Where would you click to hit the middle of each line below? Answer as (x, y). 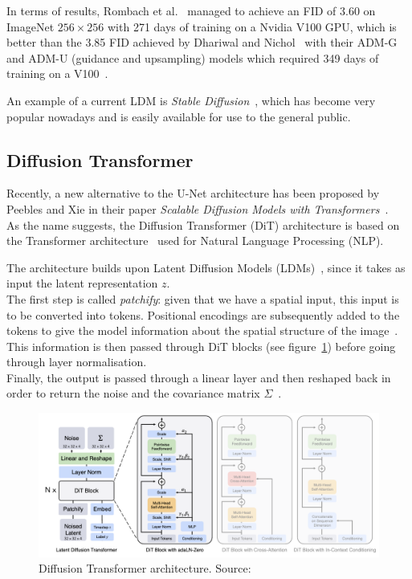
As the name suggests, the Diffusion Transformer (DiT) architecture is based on (203, 224)
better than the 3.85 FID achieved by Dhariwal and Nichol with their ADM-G (202, 42)
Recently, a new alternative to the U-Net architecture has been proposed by (193, 193)
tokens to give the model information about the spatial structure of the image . (202, 330)
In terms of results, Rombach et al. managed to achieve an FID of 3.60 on (191, 10)
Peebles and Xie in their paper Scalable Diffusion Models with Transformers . (198, 208)
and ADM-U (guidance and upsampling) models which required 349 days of (193, 57)
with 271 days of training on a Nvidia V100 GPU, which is (252, 26)
